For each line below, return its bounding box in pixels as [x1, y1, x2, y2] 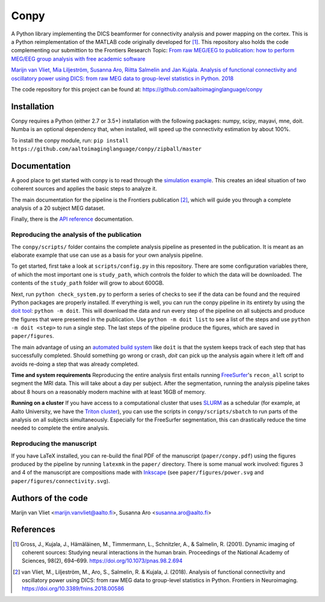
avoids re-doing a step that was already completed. [11, 360, 139, 367]
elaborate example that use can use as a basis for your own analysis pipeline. [11, 251, 203, 259]
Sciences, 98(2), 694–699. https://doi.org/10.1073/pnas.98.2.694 [22, 557, 183, 565]
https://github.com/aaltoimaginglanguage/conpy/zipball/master [11, 145, 202, 152]
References [11, 524, 55, 535]
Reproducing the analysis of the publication [11, 230, 141, 239]
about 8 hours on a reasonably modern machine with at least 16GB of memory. [11, 388, 206, 395]
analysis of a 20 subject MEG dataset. [11, 204, 105, 212]
